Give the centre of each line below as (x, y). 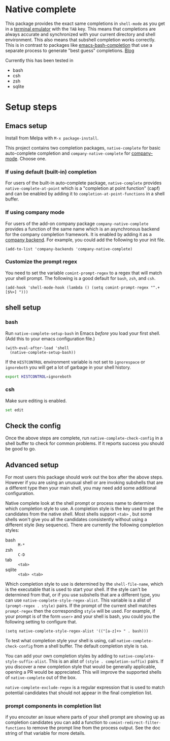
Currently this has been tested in (39, 60)
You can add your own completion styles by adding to (62, 656)
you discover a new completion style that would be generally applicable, (81, 667)
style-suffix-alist (26, 662)
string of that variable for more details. (45, 733)
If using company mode (35, 212)
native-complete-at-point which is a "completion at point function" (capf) (83, 188)
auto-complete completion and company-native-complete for (68, 153)
